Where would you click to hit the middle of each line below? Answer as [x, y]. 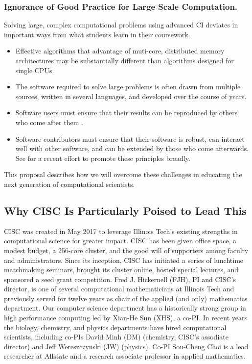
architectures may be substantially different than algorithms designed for [125, 60]
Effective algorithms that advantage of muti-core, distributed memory [120, 51]
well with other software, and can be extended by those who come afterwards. [132, 148]
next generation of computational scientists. [69, 184]
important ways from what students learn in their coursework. [97, 34]
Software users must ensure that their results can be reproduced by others [126, 113]
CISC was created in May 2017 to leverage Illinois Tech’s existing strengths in [121, 231]
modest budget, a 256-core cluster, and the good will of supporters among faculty [126, 250]
